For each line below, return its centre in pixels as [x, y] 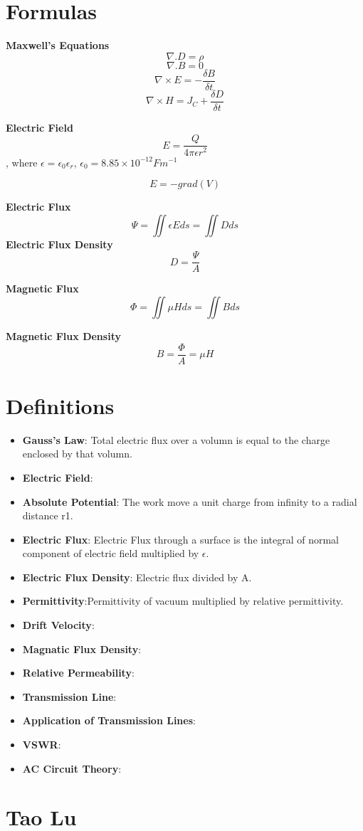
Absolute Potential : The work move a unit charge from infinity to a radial [190, 501]
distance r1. [48, 515]
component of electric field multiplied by [111, 553]
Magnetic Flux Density [63, 335]
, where [22, 162]
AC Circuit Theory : [72, 768]
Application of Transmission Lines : [109, 720]
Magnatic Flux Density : [82, 649]
